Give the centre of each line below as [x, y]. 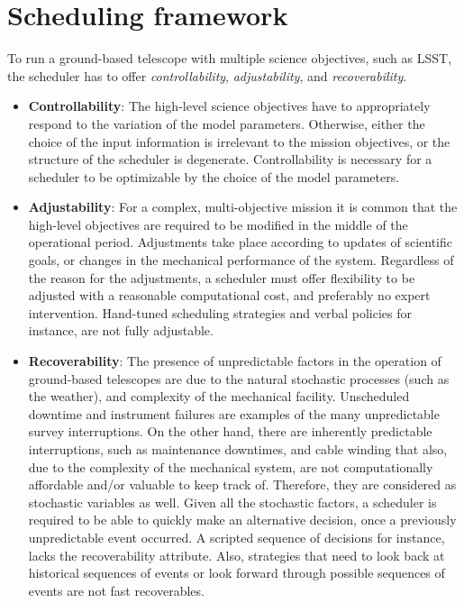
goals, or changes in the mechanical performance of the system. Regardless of [241, 260]
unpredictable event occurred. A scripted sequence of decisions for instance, [237, 537]
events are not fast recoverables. [116, 590]
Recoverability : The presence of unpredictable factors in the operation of [235, 361]
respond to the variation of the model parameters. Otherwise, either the [227, 123]
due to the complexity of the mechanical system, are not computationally [231, 466]
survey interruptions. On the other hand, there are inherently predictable [230, 431]
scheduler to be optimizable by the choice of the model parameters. [214, 176]
